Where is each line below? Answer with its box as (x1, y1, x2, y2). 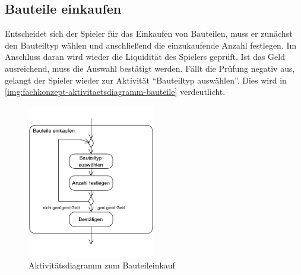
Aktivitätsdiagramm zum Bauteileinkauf (28, 259, 175, 271)
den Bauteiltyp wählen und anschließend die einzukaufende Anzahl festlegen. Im (5, 39, 297, 51)
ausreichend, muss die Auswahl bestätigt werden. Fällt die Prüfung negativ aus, (5, 62, 295, 74)
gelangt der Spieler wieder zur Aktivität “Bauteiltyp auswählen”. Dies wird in (5, 73, 287, 86)
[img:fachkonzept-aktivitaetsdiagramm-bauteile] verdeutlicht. (5, 85, 226, 98)
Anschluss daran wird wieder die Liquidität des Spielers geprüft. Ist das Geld (5, 50, 285, 63)
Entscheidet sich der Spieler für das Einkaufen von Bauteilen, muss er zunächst (5, 27, 293, 40)
